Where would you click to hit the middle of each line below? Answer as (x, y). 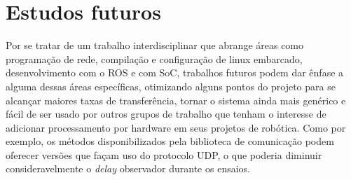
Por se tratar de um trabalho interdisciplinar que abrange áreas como (155, 45)
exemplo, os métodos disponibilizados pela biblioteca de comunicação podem (170, 141)
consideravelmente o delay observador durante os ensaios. (128, 168)
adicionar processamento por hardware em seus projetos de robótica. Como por (176, 127)
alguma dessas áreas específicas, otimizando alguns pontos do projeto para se (171, 86)
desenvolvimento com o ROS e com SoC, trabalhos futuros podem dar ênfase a (175, 72)
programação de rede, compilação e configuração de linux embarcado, (154, 58)
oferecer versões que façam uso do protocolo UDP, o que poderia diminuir (164, 154)
